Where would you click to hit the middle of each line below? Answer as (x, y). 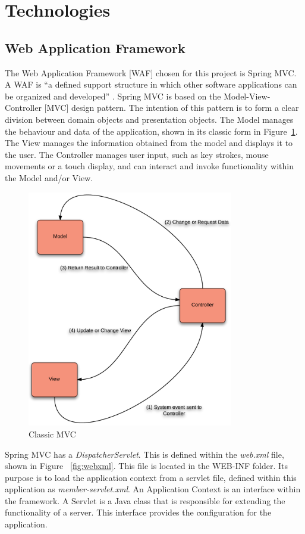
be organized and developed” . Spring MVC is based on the (113, 96)
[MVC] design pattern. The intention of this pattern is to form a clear (172, 108)
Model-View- (247, 96)
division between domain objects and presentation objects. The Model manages (149, 119)
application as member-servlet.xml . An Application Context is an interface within (153, 489)
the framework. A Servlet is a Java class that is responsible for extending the (145, 500)
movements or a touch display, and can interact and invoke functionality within (149, 166)
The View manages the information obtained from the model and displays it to (149, 143)
